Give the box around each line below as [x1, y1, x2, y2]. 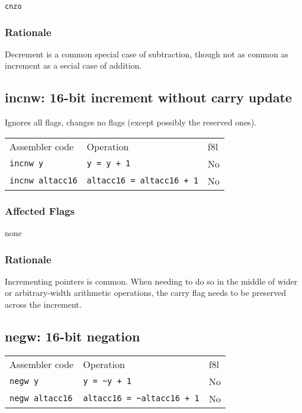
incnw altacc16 [9, 176, 78, 186]
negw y [9, 376, 39, 386]
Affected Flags [5, 203, 75, 218]
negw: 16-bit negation [5, 327, 140, 346]
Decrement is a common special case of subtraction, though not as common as [5, 47, 288, 60]
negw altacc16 [9, 393, 73, 404]
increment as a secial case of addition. [5, 59, 142, 72]
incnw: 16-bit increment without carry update [5, 88, 292, 107]
